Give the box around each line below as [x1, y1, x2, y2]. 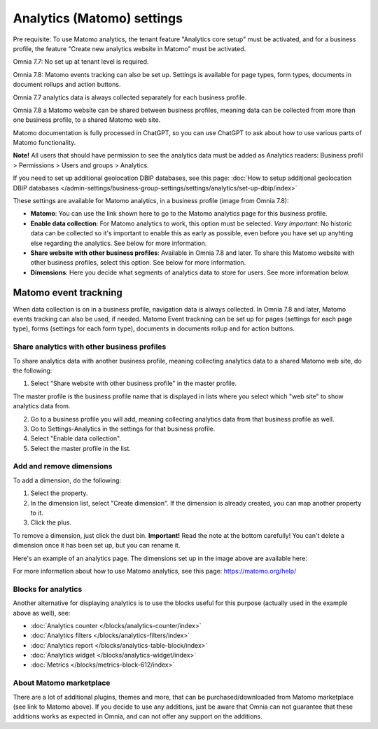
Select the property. [30, 489, 88, 497]
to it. [30, 508, 43, 518]
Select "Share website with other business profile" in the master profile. [30, 379, 237, 388]
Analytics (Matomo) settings [13, 11, 183, 26]
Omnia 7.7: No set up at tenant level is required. [13, 57, 149, 66]
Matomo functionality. [13, 139, 76, 147]
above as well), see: [13, 609, 71, 617]
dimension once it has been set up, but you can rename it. [13, 541, 181, 550]
